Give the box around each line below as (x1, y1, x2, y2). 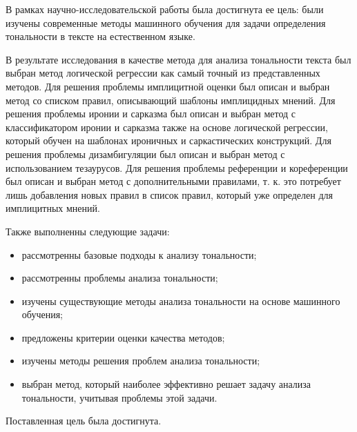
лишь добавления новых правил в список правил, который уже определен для (6, 187, 333, 202)
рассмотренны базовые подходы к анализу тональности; (21, 247, 257, 262)
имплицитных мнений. (6, 201, 100, 215)
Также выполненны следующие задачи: (6, 224, 170, 238)
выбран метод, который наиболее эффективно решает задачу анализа (21, 377, 311, 391)
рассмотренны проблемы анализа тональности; (21, 271, 218, 285)
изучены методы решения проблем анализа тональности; (21, 353, 260, 368)
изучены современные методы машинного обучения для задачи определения (6, 15, 326, 30)
